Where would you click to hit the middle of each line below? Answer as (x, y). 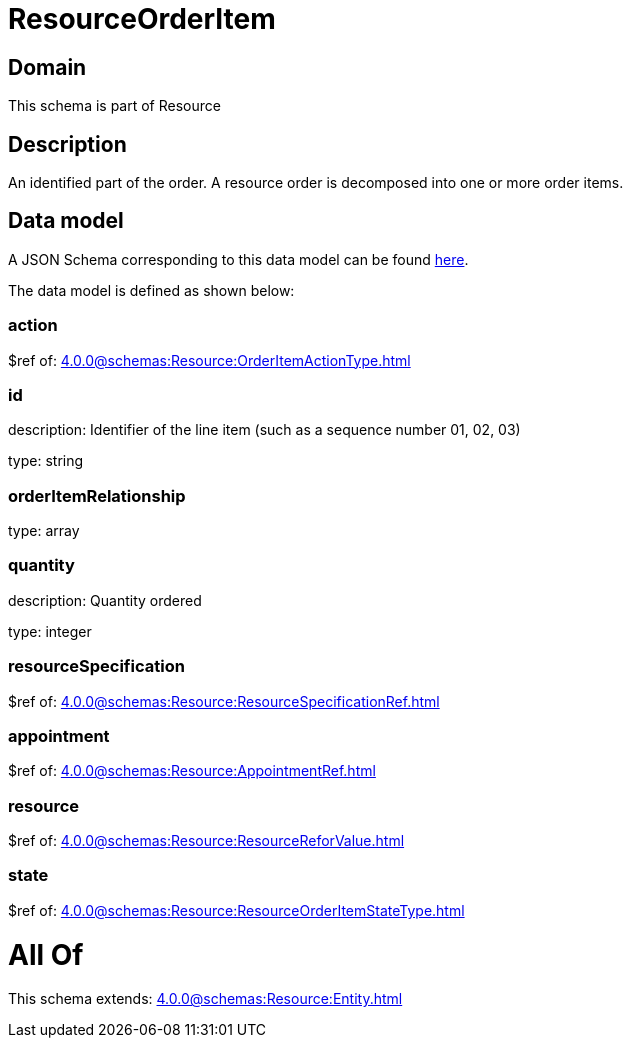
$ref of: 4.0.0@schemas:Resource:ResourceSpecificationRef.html (224, 701)
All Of (46, 954)
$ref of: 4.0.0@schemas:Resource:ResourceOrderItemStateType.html (236, 910)
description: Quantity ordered (105, 600)
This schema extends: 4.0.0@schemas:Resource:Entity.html (205, 999)
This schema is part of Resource (114, 106)
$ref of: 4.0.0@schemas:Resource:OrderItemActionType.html (209, 360)
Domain (47, 67)
